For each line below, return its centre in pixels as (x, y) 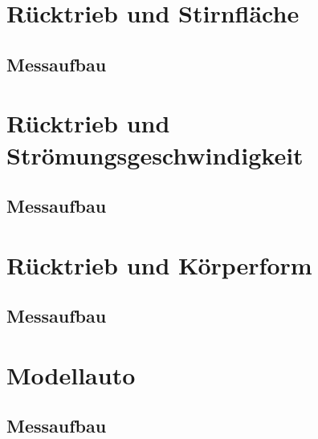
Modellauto (71, 374)
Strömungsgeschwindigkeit (155, 154)
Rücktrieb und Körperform (159, 264)
